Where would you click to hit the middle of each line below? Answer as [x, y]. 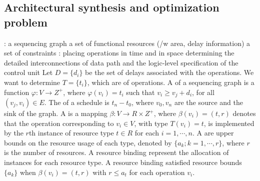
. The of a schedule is [77, 102]
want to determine [32, 82]
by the [14, 133]
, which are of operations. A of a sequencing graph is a [171, 82]
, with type [151, 123]
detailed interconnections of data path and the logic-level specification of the [121, 62]
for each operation [157, 172]
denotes [244, 113]
